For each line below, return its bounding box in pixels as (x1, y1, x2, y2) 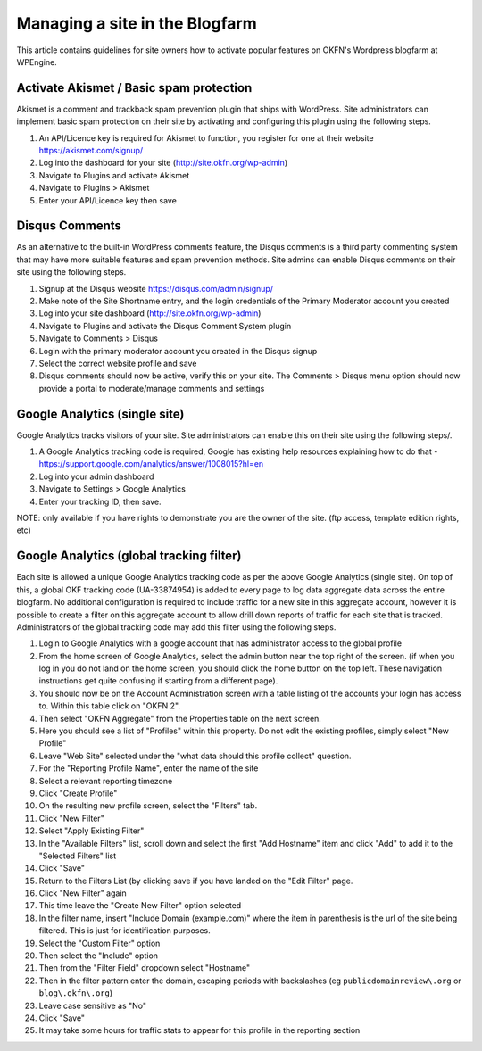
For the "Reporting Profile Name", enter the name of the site (38, 763, 259, 774)
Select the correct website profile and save (38, 358, 197, 368)
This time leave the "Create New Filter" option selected (38, 900, 242, 911)
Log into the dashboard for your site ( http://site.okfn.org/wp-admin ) (38, 157, 288, 169)
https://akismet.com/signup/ (38, 145, 144, 156)
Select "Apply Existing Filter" (38, 825, 145, 836)
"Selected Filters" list (38, 850, 117, 861)
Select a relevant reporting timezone (38, 775, 173, 786)
